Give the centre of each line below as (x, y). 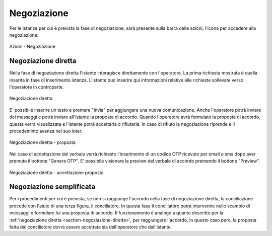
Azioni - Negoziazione (32, 47)
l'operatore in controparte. (37, 87)
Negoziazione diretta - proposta (42, 142)
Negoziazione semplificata (52, 187)
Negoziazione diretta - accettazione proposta (56, 172)
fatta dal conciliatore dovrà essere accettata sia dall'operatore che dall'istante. (91, 227)
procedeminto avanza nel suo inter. (46, 131)
